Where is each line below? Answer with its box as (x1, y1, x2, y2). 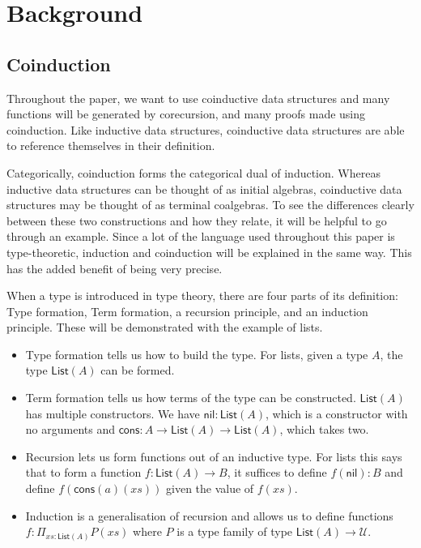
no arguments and (25, 421, 115, 438)
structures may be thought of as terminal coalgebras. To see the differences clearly (6, 196, 415, 213)
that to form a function (25, 464, 142, 481)
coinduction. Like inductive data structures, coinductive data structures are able (6, 121, 405, 138)
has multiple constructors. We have (25, 405, 200, 422)
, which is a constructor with (266, 405, 408, 422)
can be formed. (100, 362, 175, 379)
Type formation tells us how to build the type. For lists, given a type (25, 345, 368, 362)
